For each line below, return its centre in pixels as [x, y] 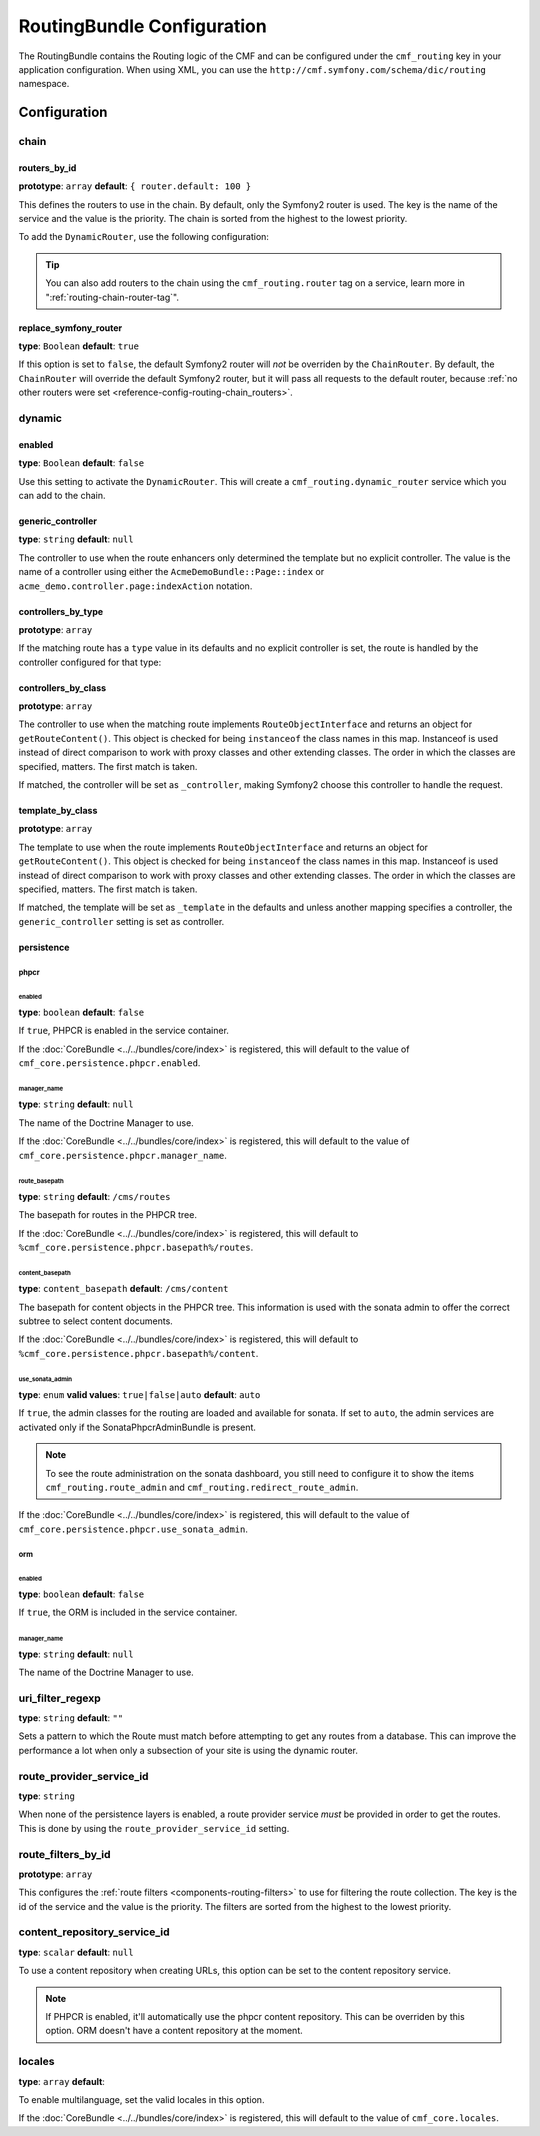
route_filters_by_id [64, 1854]
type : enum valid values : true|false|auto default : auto [139, 1394]
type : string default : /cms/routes [94, 1196]
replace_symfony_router [70, 327]
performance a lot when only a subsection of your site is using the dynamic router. [188, 1750]
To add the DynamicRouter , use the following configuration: [144, 237]
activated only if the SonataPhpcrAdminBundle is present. [137, 1427]
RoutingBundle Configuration [142, 26]
